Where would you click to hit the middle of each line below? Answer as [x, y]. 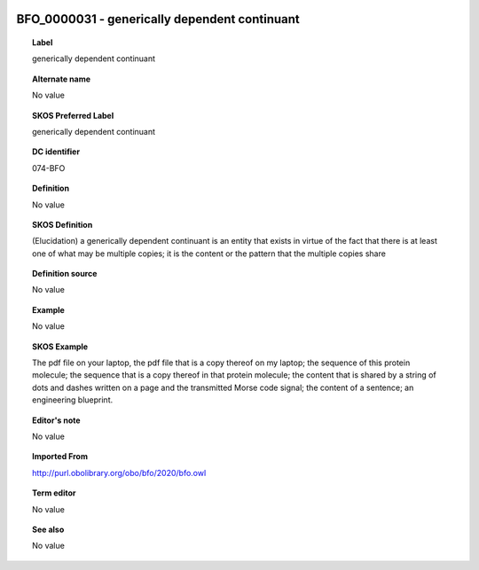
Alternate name [62, 79]
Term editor [54, 493]
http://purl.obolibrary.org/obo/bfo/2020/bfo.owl [119, 472]
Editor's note [56, 420]
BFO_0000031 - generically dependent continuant [158, 19]
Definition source [65, 274]
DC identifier [56, 152]
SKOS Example [60, 347]
